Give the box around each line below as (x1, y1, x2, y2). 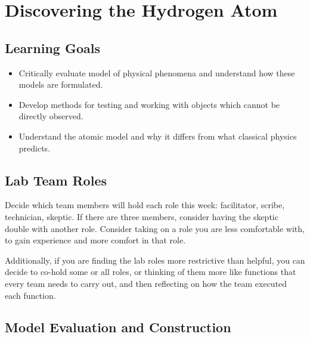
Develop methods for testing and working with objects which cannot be (18, 98, 280, 110)
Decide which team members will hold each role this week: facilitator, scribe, (5, 199, 285, 211)
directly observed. (18, 110, 83, 122)
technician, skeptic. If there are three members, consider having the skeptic (5, 210, 278, 222)
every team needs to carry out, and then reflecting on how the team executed (5, 277, 287, 289)
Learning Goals (5, 38, 100, 57)
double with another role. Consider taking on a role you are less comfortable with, (5, 222, 305, 234)
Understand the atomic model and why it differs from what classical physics (18, 129, 297, 142)
